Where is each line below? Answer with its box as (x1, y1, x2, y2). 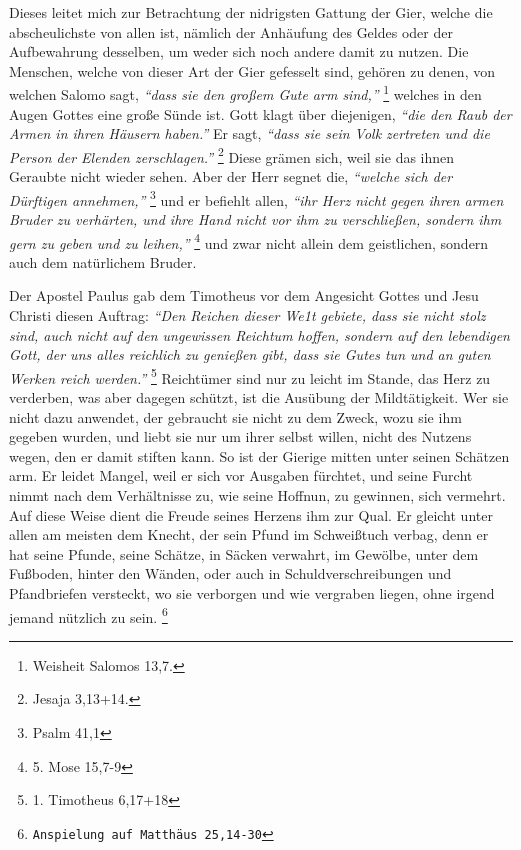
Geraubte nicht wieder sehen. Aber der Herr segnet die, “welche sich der (9, 166, 453, 187)
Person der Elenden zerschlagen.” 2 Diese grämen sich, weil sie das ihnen (9, 143, 455, 167)
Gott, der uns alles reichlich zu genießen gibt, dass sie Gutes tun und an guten (9, 344, 491, 365)
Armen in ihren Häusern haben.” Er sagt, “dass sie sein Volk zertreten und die (9, 123, 490, 144)
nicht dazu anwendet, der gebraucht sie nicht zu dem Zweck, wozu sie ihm (9, 406, 462, 427)
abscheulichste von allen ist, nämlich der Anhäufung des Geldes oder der (9, 21, 453, 42)
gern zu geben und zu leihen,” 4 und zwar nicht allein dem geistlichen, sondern (9, 229, 489, 253)
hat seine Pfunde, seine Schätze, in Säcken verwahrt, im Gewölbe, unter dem (9, 543, 479, 564)
